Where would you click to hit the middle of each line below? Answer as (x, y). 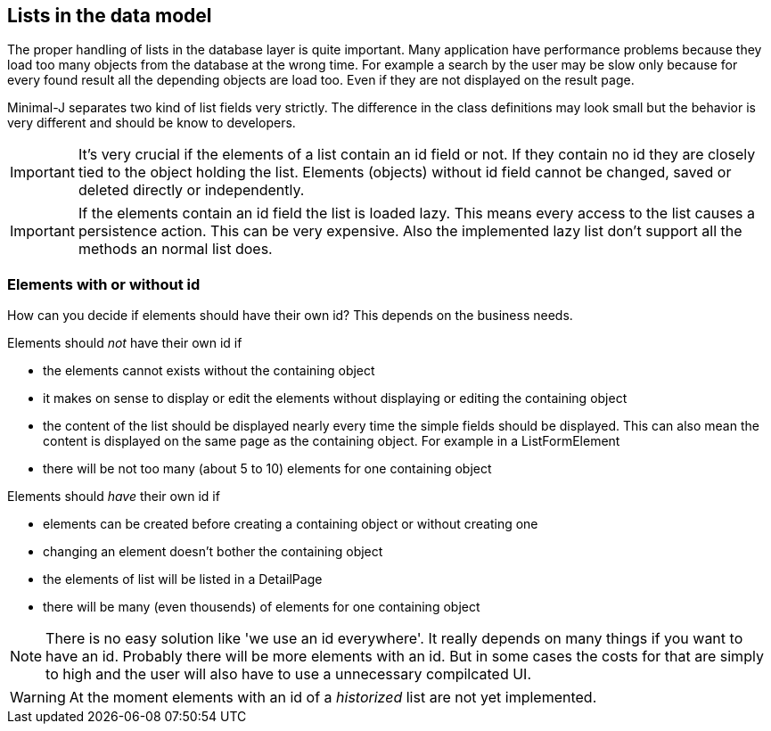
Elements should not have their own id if (125, 343)
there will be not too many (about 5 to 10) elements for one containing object (267, 469)
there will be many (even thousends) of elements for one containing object (262, 607)
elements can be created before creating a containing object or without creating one (291, 524)
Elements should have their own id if (114, 497)
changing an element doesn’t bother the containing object (213, 552)
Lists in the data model (110, 16)
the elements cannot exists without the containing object (209, 371)
